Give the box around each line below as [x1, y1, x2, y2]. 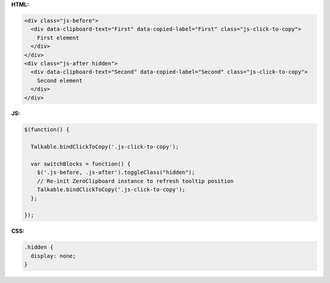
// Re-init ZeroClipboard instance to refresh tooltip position [37, 177, 234, 185]
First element [37, 34, 79, 41]
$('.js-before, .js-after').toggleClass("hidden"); [37, 169, 196, 176]
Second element [37, 77, 82, 84]
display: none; [31, 252, 76, 259]
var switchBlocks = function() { [31, 161, 131, 167]
